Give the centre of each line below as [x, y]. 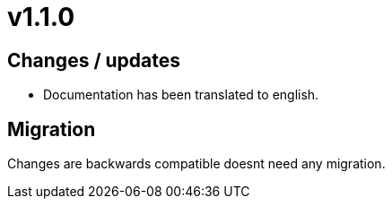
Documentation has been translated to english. [181, 95]
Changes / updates [94, 60]
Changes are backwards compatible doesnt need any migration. [196, 164]
